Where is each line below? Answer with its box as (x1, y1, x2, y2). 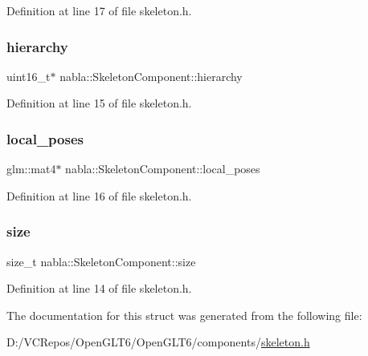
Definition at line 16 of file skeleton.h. (6, 187, 192, 204)
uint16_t (6, 67, 51, 84)
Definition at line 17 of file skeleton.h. (6, 2, 192, 18)
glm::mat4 (6, 160, 56, 177)
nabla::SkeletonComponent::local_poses (65, 160, 260, 177)
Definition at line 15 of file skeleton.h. (6, 95, 192, 111)
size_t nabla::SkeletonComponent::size (6, 253, 196, 269)
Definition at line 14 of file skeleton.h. (6, 280, 192, 297)
